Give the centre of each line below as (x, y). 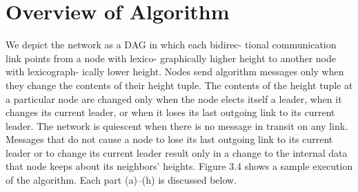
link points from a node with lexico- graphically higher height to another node (171, 58)
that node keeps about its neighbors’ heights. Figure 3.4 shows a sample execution (179, 166)
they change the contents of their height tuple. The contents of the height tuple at (179, 85)
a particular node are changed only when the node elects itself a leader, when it (174, 98)
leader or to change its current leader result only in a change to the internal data (177, 152)
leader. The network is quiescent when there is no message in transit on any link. (177, 125)
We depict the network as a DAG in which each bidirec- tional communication (171, 45)
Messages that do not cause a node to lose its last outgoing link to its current (169, 139)
